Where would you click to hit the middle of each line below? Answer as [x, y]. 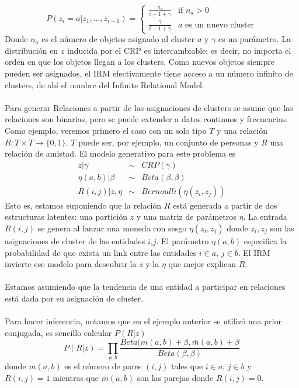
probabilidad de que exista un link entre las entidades [101, 252]
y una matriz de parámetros [186, 216]
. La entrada [265, 216]
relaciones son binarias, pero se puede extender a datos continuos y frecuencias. [147, 119]
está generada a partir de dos [225, 205]
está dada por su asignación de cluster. [74, 298]
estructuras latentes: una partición [66, 216]
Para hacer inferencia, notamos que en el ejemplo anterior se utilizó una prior [143, 321]
